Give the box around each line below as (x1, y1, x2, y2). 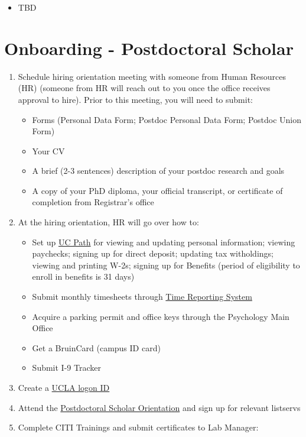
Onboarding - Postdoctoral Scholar (4, 35, 294, 60)
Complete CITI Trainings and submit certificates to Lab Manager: (18, 421, 259, 433)
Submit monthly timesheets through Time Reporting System (32, 290, 252, 303)
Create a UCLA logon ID (18, 381, 110, 393)
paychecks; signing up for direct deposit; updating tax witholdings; (32, 247, 274, 260)
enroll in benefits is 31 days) (32, 270, 135, 283)
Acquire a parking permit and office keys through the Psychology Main (32, 310, 289, 322)
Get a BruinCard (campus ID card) (32, 341, 161, 354)
